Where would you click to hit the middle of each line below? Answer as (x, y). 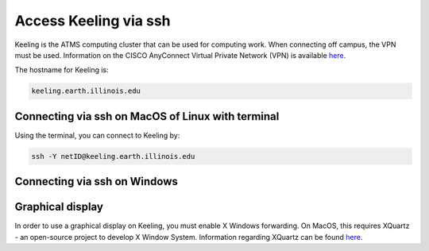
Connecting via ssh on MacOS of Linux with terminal (147, 116)
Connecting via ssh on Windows (97, 181)
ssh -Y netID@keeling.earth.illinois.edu (113, 156)
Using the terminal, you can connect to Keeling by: (97, 135)
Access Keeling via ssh (93, 21)
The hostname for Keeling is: (62, 70)
